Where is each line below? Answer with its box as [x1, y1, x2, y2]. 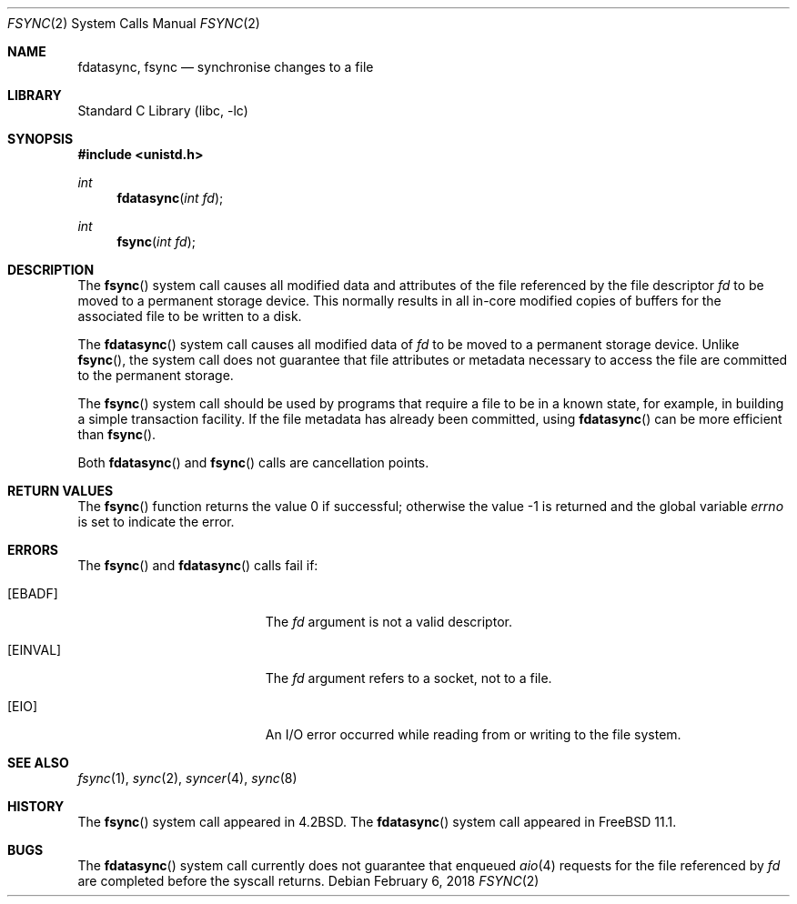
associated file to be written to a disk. [77, 308, 302, 324]
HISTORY [7, 799, 65, 814]
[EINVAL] [7, 642, 62, 658]
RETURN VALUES [7, 483, 114, 498]
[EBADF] [7, 586, 58, 601]
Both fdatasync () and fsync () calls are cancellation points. [77, 455, 429, 470]
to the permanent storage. [77, 367, 234, 383]
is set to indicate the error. [77, 514, 235, 529]
